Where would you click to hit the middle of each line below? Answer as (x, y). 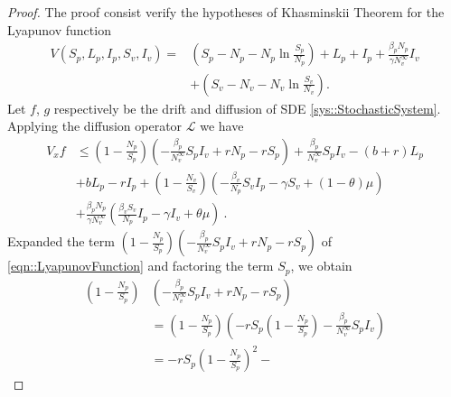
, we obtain (321, 266)
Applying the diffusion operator (95, 126)
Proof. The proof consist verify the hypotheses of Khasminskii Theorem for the (226, 12)
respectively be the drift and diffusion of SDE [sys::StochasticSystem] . (247, 108)
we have (222, 126)
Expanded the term (61, 241)
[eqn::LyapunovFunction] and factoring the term (141, 266)
